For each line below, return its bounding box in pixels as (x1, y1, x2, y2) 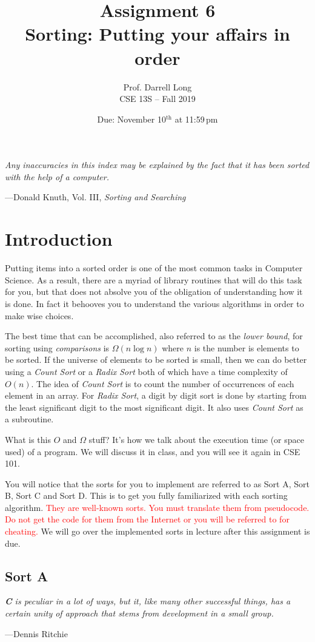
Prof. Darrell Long (123, 80, 192, 93)
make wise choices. (5, 309, 74, 322)
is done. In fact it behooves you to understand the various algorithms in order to (5, 297, 304, 309)
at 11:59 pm (174, 112, 218, 125)
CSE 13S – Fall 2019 (119, 92, 196, 105)
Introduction (5, 226, 113, 251)
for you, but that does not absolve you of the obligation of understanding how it (5, 285, 303, 298)
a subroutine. (5, 413, 54, 425)
